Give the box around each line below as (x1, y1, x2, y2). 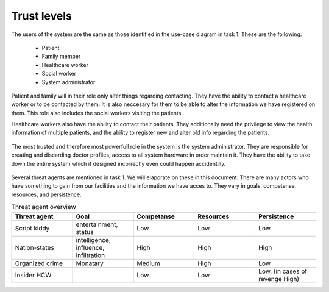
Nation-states (15, 243, 54, 252)
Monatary (76, 259, 104, 268)
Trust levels (11, 9, 73, 23)
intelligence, (76, 235, 111, 244)
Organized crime (15, 259, 63, 268)
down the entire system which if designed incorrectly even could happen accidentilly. (11, 160, 226, 167)
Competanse (136, 212, 175, 221)
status (76, 227, 94, 236)
